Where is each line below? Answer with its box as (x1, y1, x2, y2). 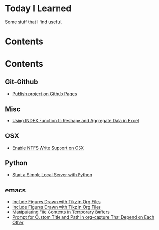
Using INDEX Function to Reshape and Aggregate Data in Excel (12, 117, 139, 123)
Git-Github (5, 77, 38, 86)
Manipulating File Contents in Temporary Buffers (12, 209, 110, 215)
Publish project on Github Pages (12, 91, 77, 96)
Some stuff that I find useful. (5, 19, 62, 25)
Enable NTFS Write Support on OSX (12, 145, 84, 151)
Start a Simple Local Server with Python (12, 172, 93, 178)
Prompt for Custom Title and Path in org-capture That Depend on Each (12, 214, 155, 220)
